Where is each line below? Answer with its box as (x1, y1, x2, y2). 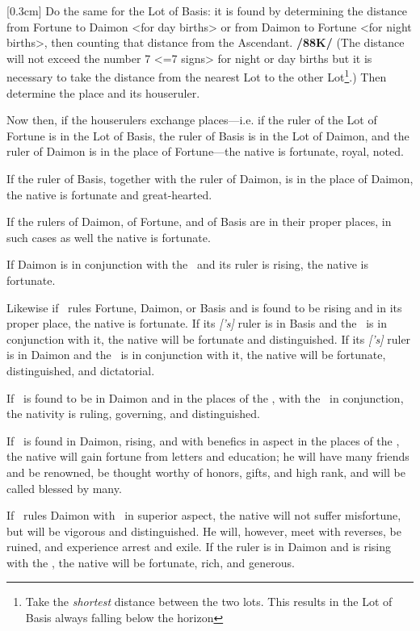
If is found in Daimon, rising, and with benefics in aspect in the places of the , (6, 432, 400, 449)
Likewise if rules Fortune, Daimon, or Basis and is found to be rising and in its (6, 299, 402, 315)
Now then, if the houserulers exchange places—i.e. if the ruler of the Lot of (6, 111, 377, 128)
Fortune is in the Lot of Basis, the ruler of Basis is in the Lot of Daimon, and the (6, 127, 409, 144)
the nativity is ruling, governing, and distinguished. (6, 405, 260, 422)
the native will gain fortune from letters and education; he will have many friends (6, 448, 409, 465)
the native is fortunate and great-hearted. (6, 186, 212, 203)
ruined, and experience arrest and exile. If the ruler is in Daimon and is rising (6, 538, 392, 555)
